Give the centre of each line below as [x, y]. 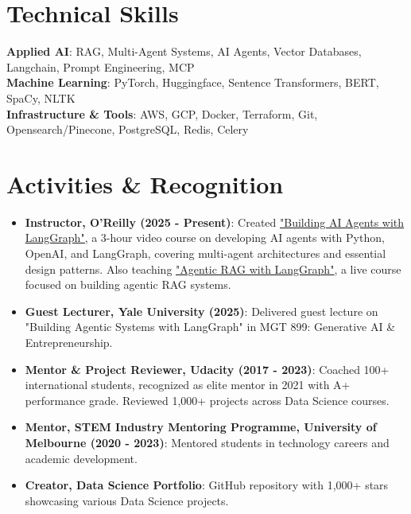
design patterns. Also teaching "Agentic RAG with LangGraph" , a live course [213, 269]
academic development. [81, 458]
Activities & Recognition [145, 183]
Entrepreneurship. [69, 342]
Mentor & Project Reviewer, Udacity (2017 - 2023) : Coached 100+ [207, 369]
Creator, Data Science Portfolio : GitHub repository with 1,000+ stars [207, 485]
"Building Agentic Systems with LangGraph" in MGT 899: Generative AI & [210, 327]
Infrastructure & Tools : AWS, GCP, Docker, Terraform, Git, [162, 113]
